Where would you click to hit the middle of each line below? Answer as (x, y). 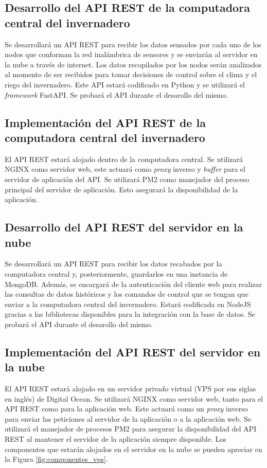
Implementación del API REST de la (105, 122)
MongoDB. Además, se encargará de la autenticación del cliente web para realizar (133, 284)
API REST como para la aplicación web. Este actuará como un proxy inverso (126, 409)
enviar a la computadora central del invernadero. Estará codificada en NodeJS (128, 304)
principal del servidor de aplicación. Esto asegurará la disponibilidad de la (121, 189)
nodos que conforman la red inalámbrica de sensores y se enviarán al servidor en (131, 54)
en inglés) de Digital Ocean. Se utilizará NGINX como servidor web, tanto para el (134, 398)
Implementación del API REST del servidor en (133, 352)
